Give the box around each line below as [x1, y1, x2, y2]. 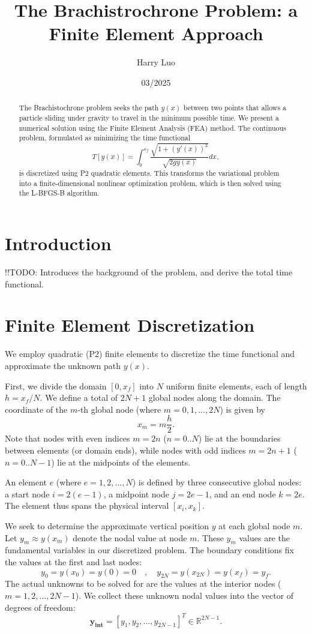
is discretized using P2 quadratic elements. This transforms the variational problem [19, 168, 280, 178]
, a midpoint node [103, 487, 169, 500]
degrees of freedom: [5, 601, 76, 613]
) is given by [220, 403, 265, 415]
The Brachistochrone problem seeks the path [19, 103, 159, 113]
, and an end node [209, 487, 276, 500]
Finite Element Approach [49, 21, 263, 46]
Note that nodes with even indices [5, 432, 130, 445]
